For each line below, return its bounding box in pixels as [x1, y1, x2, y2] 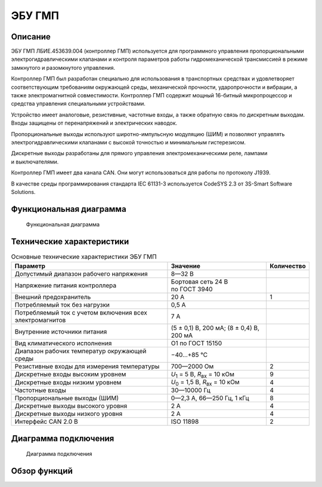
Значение [171, 261, 201, 270]
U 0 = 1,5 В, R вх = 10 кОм [171, 378, 240, 387]
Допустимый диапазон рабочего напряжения [14, 269, 148, 278]
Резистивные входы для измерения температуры [14, 362, 160, 370]
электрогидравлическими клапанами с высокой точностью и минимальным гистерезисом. [11, 138, 246, 146]
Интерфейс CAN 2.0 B [14, 418, 78, 426]
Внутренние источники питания [14, 327, 107, 335]
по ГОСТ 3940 [171, 285, 213, 293]
